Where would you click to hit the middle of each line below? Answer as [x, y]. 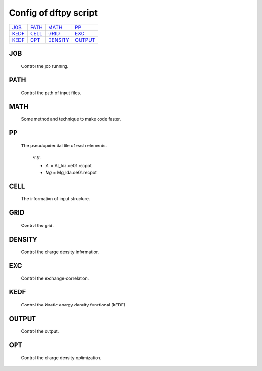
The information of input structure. [56, 199]
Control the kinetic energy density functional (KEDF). [74, 305]
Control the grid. [38, 225]
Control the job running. [45, 66]
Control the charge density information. [60, 252]
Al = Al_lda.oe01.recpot [68, 165]
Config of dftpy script [53, 13]
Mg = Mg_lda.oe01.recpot [71, 172]
